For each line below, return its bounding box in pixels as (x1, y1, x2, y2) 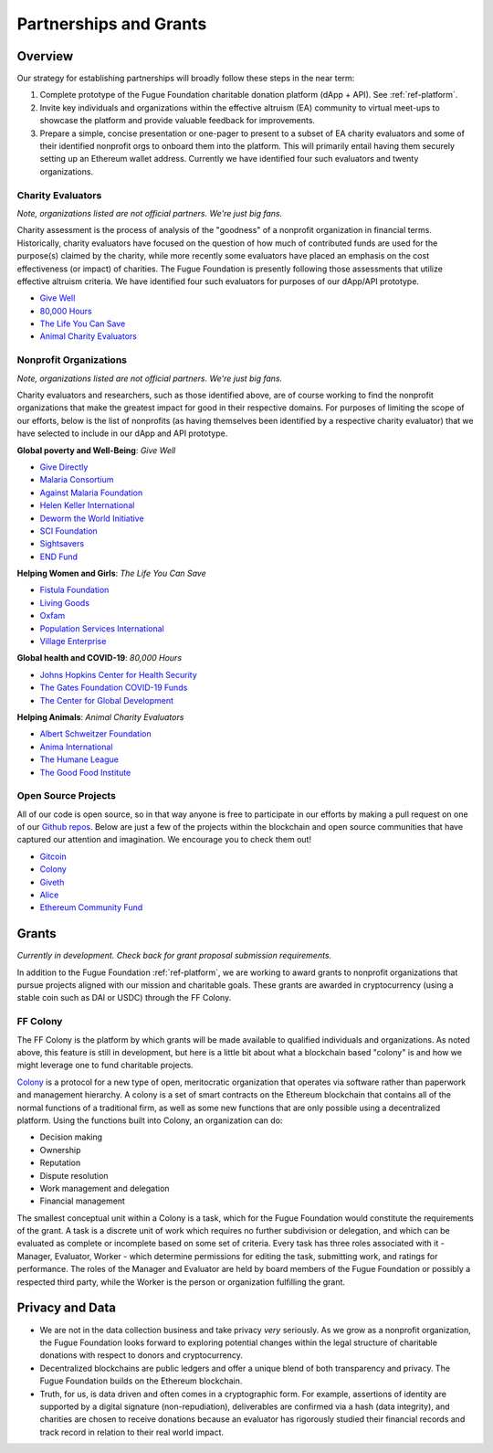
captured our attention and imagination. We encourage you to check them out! (16, 834, 312, 845)
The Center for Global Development (39, 695, 173, 705)
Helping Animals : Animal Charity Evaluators (16, 711, 184, 722)
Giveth (39, 876, 65, 887)
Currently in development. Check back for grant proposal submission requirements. (16, 950, 332, 961)
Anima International (39, 741, 113, 752)
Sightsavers (39, 538, 85, 549)
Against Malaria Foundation (39, 487, 143, 498)
